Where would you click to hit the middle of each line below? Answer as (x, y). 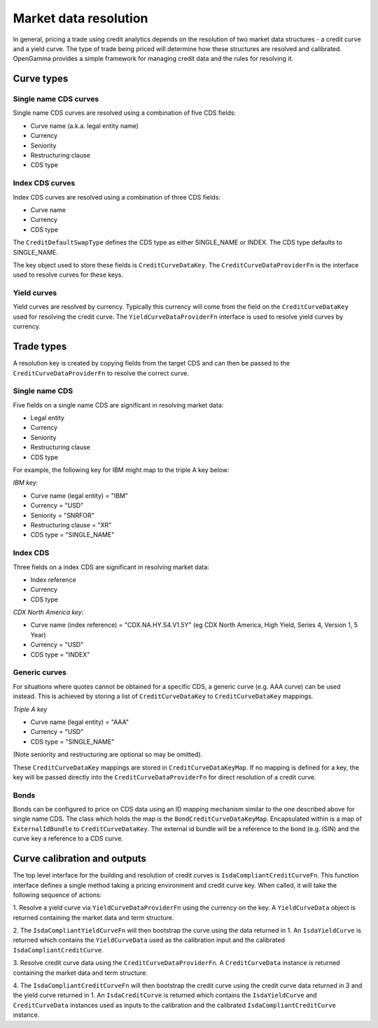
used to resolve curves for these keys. (68, 275)
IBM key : (26, 482)
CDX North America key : (48, 612)
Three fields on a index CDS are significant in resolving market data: (111, 567)
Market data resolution (80, 18)
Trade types (40, 347)
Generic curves (40, 672)
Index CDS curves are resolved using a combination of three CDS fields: (117, 197)
